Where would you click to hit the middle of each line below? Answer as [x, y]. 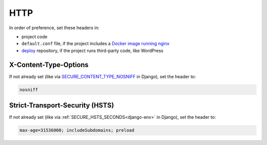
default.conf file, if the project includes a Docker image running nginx [95, 44]
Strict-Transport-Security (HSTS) [62, 106]
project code [35, 37]
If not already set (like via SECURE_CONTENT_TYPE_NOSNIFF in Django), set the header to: [103, 76]
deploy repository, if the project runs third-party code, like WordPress [92, 50]
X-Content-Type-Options [49, 65]
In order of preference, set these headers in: [54, 28]
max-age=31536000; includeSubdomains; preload [77, 130]
